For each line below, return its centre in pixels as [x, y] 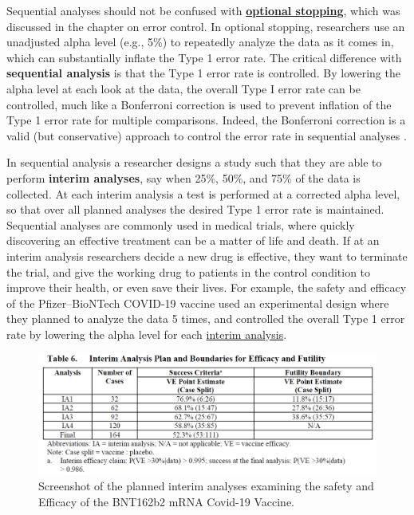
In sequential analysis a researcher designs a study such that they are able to [194, 162]
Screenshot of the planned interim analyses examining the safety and [206, 486]
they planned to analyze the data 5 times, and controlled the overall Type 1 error [206, 318]
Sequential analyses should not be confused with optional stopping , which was [203, 10]
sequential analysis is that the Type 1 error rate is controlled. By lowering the [203, 73]
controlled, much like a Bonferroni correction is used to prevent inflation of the [199, 104]
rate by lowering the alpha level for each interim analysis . [147, 334]
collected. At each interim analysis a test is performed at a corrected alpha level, [203, 193]
